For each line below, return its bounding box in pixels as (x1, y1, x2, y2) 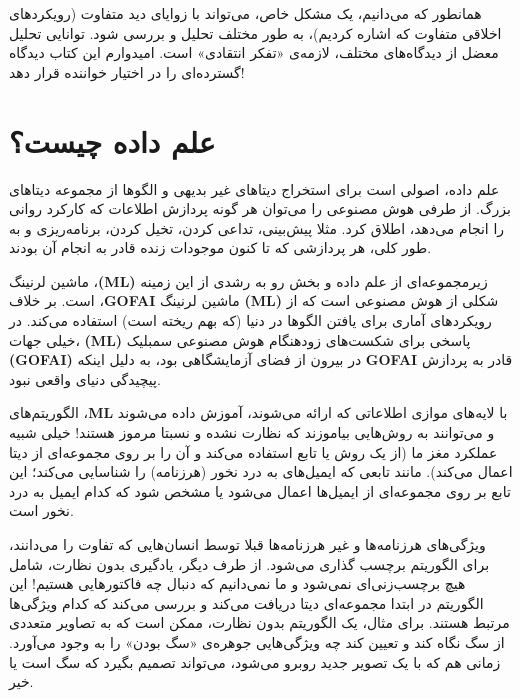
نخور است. (9, 500, 74, 521)
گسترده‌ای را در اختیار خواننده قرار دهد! (9, 61, 245, 82)
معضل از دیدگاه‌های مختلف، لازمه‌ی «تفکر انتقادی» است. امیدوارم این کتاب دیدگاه (9, 42, 499, 63)
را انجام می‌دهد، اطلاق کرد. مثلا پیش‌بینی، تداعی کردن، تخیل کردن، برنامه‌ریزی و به (9, 217, 505, 238)
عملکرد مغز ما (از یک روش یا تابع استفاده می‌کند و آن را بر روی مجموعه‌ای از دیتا (9, 441, 498, 462)
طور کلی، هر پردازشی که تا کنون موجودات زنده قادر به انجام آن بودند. (9, 237, 432, 258)
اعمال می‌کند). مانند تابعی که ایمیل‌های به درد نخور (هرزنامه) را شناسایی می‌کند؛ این (9, 461, 513, 482)
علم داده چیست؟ (9, 120, 216, 161)
